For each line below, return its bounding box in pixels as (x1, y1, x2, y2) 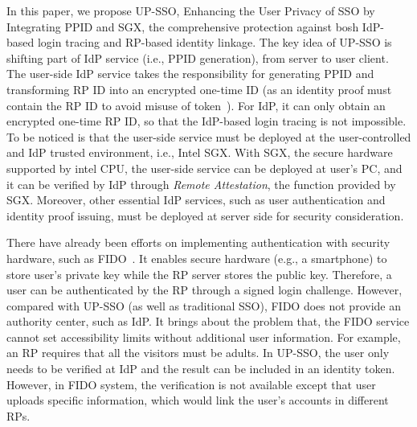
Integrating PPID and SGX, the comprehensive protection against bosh (6, 18, 359, 35)
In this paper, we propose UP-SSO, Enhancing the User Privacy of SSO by (6, 2, 375, 18)
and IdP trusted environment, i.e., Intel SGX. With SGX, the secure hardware (6, 144, 393, 161)
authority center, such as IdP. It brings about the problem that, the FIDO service (6, 313, 410, 330)
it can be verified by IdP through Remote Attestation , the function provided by (6, 175, 396, 192)
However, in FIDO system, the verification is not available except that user (6, 376, 376, 392)
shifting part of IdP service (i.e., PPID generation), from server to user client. (6, 49, 389, 66)
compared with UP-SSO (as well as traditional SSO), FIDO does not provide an (6, 297, 401, 314)
